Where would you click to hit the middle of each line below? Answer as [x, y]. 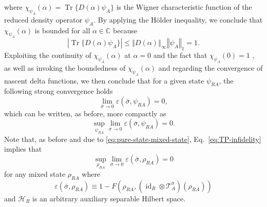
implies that [23, 149]
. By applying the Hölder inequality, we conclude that [178, 19]
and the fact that [180, 55]
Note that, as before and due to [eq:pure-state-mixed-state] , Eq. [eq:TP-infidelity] [133, 139]
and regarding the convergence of [211, 67]
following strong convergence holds [59, 91]
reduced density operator [43, 19]
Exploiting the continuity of [48, 55]
